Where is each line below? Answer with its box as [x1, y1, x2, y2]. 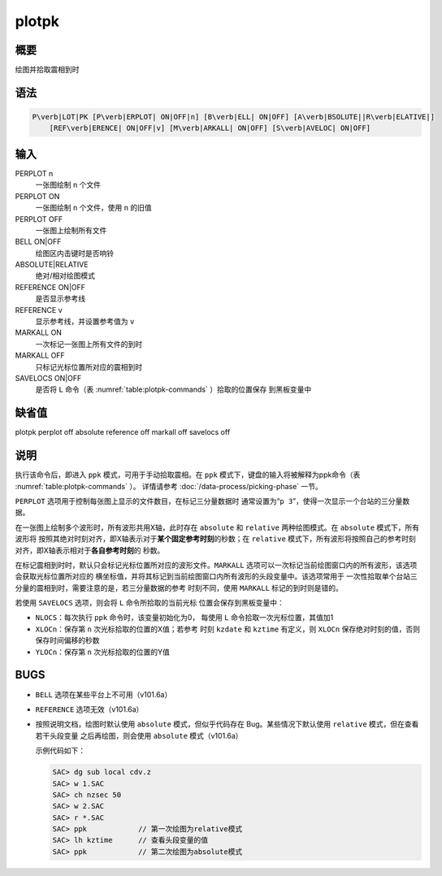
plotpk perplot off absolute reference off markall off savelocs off [15, 427, 231, 437]
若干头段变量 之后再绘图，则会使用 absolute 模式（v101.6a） [35, 731, 243, 740]
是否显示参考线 [35, 293, 85, 304]
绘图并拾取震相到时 [15, 65, 80, 75]
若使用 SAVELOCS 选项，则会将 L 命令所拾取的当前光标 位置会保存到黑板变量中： [15, 598, 284, 608]
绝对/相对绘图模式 [35, 271, 96, 280]
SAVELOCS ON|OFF [15, 373, 82, 383]
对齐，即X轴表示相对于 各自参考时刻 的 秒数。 [15, 545, 165, 555]
